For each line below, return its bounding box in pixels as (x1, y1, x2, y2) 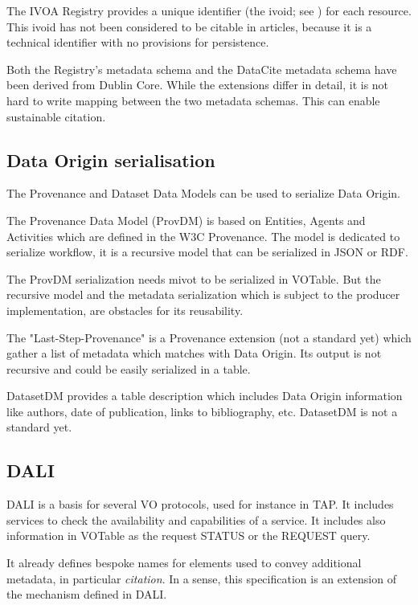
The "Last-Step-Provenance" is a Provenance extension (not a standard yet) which (6, 329, 412, 345)
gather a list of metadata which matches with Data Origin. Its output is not (6, 345, 382, 362)
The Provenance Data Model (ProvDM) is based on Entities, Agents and (6, 211, 366, 228)
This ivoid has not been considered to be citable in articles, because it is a (6, 18, 372, 35)
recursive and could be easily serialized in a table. (6, 360, 251, 377)
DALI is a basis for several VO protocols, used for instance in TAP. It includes (6, 496, 394, 513)
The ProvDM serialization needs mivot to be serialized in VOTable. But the (6, 270, 381, 287)
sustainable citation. (6, 108, 106, 125)
